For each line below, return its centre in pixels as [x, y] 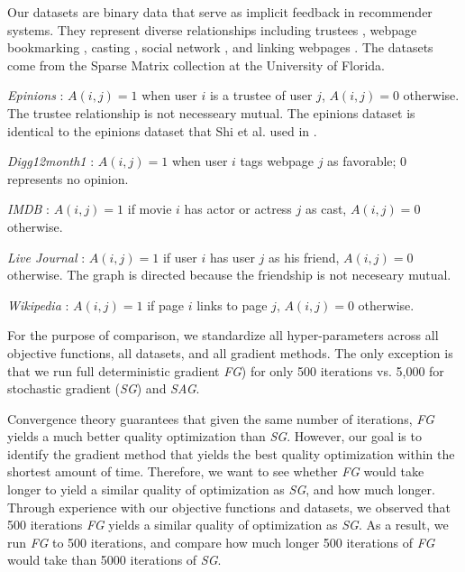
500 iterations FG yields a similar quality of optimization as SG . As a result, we [228, 525]
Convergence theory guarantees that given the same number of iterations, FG [221, 418]
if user [180, 257]
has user [232, 257]
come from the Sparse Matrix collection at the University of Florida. [196, 65]
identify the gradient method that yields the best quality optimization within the [231, 453]
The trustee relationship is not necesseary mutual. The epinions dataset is [211, 112]
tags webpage [277, 161]
